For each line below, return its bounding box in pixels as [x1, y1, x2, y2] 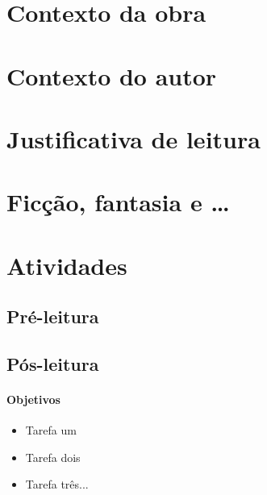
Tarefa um [25, 422, 77, 439]
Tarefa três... [25, 476, 89, 493]
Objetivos [6, 391, 60, 408]
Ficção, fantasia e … [6, 185, 230, 218]
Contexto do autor [6, 59, 217, 92]
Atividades [6, 248, 127, 281]
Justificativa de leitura [6, 122, 261, 155]
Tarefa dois [25, 448, 81, 465]
